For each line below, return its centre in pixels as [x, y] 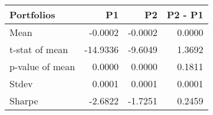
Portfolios [32, 14]
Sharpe [24, 101]
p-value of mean [42, 66]
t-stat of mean [39, 49]
